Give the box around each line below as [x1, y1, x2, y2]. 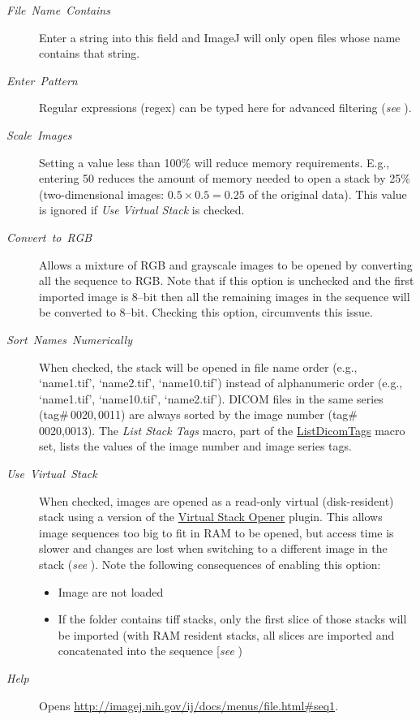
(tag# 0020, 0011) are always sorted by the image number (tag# [39, 406, 358, 423]
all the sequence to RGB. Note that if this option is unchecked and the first [39, 272, 414, 289]
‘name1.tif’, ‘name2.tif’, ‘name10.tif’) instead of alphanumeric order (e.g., [39, 374, 403, 391]
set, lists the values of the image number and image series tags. [39, 438, 352, 455]
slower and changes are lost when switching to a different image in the [39, 540, 388, 557]
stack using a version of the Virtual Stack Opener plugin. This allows [39, 508, 383, 525]
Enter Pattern [6, 71, 78, 88]
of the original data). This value [248, 185, 407, 202]
